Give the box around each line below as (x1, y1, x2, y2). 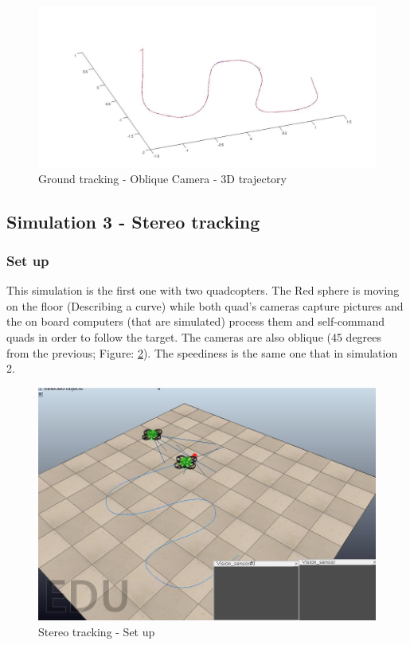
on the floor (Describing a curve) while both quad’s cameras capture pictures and (6, 297, 404, 314)
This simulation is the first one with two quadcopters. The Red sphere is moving (6, 282, 400, 299)
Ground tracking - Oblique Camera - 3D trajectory (38, 170, 287, 186)
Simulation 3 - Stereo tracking (6, 209, 260, 233)
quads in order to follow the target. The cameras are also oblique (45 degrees (6, 329, 382, 346)
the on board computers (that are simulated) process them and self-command (6, 313, 385, 330)
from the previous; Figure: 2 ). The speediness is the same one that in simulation (6, 344, 398, 361)
